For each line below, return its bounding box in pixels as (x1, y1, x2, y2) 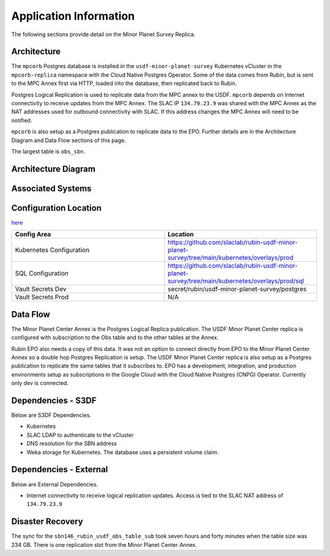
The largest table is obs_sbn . (11, 148, 86, 155)
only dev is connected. (11, 380, 69, 387)
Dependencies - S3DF (11, 395, 97, 405)
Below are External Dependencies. (11, 481, 98, 488)
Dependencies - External (11, 464, 108, 475)
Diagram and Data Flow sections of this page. (11, 137, 127, 144)
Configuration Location (11, 203, 102, 213)
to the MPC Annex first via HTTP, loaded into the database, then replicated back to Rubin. (11, 80, 237, 87)
